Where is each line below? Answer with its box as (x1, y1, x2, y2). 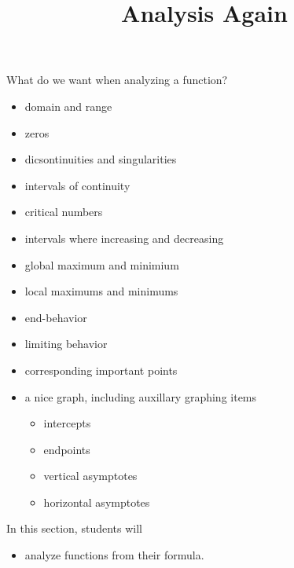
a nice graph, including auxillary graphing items (24, 388, 257, 405)
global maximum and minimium (24, 256, 179, 273)
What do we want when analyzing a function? (6, 71, 228, 88)
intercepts (43, 415, 91, 431)
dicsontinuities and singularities (24, 151, 177, 167)
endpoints (43, 441, 90, 457)
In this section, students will (6, 520, 142, 537)
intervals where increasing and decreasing (24, 229, 224, 246)
